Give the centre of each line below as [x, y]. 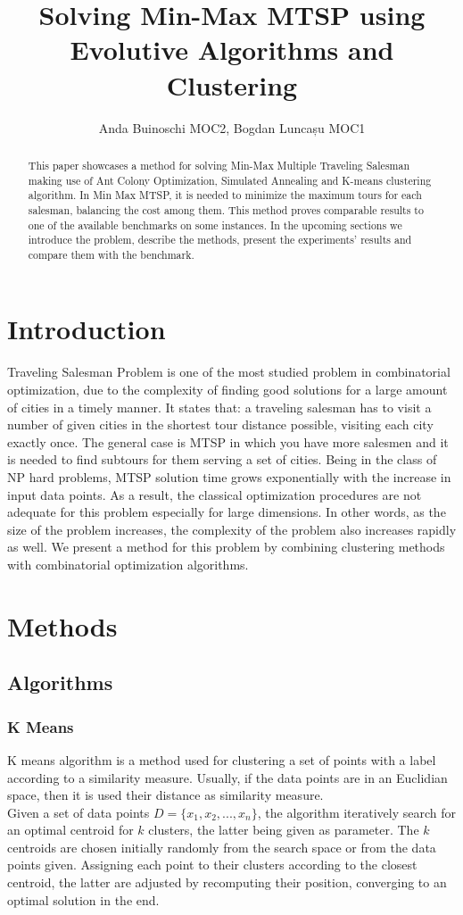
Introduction [87, 329]
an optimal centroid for [70, 830]
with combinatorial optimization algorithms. [128, 564]
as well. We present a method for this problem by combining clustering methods [226, 547]
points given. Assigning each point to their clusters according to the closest [212, 865]
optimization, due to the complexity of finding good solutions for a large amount [227, 390]
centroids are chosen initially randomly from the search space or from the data [222, 847]
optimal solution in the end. [83, 899]
